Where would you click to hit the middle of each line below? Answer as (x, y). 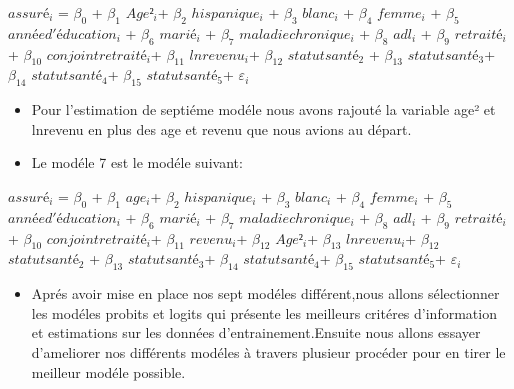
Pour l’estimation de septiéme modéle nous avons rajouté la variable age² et (263, 109)
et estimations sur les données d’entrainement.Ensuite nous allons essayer (256, 332)
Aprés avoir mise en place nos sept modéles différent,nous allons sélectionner (265, 293)
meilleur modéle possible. (108, 371)
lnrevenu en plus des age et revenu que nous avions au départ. (221, 128)
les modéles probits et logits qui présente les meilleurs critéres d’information (264, 312)
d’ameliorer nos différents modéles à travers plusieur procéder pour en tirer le (268, 351)
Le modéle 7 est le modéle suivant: (137, 162)
